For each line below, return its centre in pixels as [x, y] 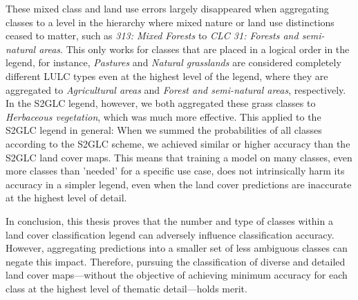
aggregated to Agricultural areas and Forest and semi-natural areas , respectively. [176, 89]
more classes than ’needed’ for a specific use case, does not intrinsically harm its [175, 171]
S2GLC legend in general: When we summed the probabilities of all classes [164, 130]
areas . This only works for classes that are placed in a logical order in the [194, 49]
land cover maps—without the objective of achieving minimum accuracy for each [177, 275]
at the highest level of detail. [66, 198]
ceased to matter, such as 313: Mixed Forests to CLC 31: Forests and [152, 36]
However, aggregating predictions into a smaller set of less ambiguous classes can [177, 248]
